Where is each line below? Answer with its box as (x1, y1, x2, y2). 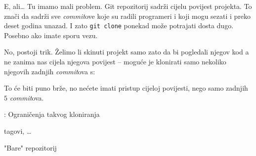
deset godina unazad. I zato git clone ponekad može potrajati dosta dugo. (4, 20, 234, 31)
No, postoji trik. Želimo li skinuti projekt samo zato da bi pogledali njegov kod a (4, 47, 249, 57)
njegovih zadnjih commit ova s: (4, 66, 95, 76)
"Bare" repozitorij (4, 142, 57, 153)
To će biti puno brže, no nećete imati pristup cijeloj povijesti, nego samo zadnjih (4, 83, 248, 93)
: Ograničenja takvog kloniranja (4, 109, 100, 119)
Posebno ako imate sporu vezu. (4, 30, 98, 40)
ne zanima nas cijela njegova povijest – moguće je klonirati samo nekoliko (4, 56, 226, 67)
